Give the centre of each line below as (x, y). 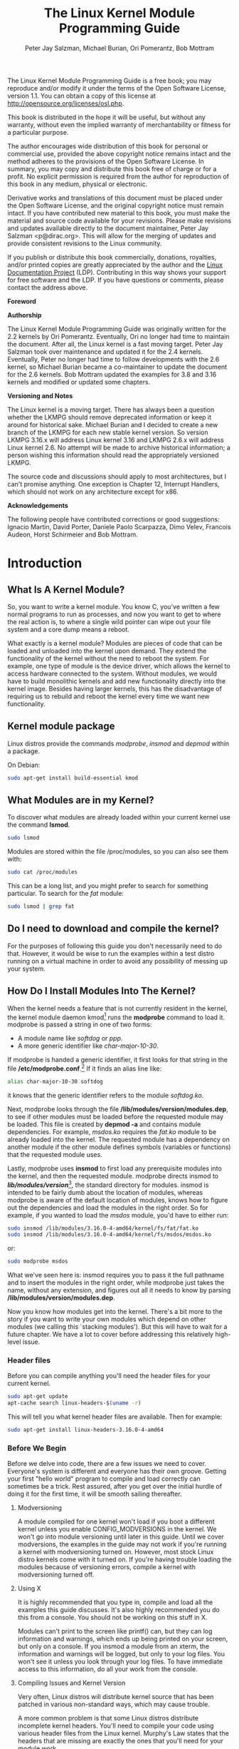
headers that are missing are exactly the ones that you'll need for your (121, 1741)
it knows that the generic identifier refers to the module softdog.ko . (106, 1095)
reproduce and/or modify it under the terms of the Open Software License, (117, 88)
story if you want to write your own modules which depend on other (107, 1319)
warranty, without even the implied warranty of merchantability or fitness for (119, 124)
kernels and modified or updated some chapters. (79, 382)
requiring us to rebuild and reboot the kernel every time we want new (108, 696)
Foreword (22, 301)
